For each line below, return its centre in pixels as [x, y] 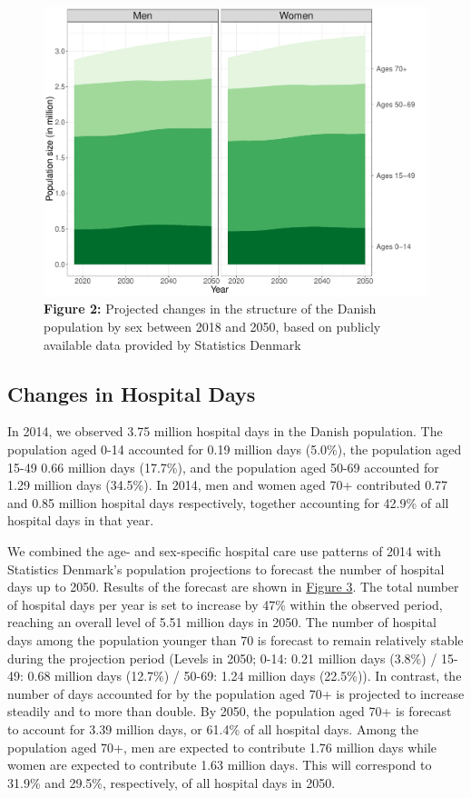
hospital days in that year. [81, 520]
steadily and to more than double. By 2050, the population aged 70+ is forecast [230, 711]
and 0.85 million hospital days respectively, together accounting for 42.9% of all [228, 502]
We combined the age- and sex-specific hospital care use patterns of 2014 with [224, 551]
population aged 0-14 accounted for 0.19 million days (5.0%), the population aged [235, 449]
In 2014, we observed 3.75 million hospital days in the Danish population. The [225, 431]
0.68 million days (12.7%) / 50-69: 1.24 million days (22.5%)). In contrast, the [245, 676]
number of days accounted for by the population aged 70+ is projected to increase [236, 693]
